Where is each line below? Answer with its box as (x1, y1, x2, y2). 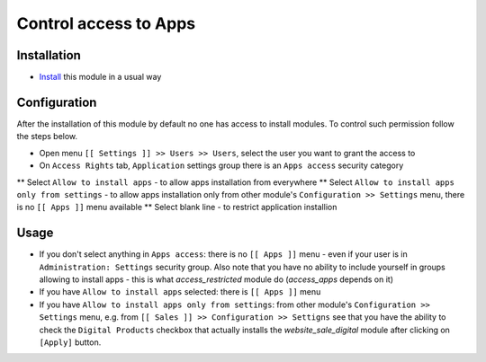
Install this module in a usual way (39, 72, 162, 83)
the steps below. (16, 131, 78, 142)
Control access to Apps (16, 13, 196, 33)
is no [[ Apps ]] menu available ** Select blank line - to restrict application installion (16, 202, 337, 213)
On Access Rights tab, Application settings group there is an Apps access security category (39, 160, 404, 171)
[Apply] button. (39, 337, 102, 348)
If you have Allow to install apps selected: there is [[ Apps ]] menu (39, 287, 321, 297)
